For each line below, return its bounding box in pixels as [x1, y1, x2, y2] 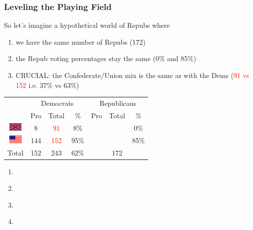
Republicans [99, 97, 137, 108]
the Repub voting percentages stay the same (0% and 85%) [15, 53, 196, 64]
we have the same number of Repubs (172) [15, 36, 146, 47]
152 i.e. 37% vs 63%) [15, 79, 80, 90]
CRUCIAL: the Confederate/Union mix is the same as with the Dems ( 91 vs [15, 70, 250, 80]
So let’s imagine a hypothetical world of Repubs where [4, 20, 170, 30]
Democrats [41, 97, 74, 108]
